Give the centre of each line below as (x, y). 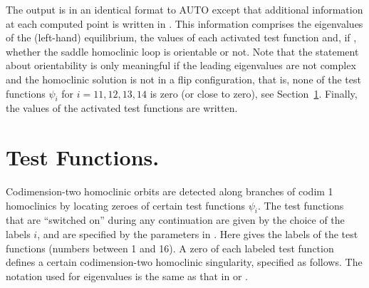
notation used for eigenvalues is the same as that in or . (127, 276)
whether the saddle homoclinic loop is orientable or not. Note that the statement (182, 51)
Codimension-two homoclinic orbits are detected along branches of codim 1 (170, 191)
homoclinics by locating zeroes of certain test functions (125, 205)
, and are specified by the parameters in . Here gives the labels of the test (198, 234)
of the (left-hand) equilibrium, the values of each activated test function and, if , (181, 37)
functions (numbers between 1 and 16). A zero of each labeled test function (170, 248)
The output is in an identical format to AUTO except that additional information (184, 9)
